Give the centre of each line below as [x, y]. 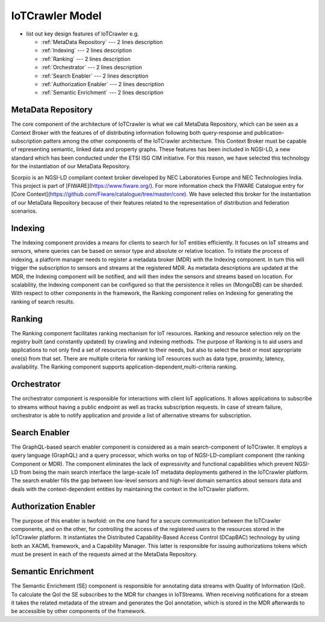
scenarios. [24, 211]
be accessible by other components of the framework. [79, 611]
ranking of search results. [43, 302]
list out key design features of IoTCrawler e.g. [83, 34]
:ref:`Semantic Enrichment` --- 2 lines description [102, 93]
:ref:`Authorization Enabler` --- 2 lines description [103, 84]
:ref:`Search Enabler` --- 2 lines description [95, 76]
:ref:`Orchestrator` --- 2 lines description [92, 67]
